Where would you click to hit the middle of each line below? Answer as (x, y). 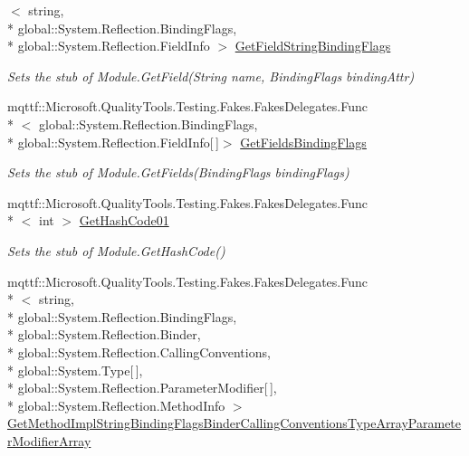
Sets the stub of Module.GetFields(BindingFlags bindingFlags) (178, 172)
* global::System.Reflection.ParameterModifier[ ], (142, 388)
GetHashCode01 (124, 220)
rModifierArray (49, 440)
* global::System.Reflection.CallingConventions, (139, 351)
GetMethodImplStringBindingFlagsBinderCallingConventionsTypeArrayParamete (234, 423)
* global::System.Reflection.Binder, (104, 334)
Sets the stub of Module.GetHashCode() (116, 250)
